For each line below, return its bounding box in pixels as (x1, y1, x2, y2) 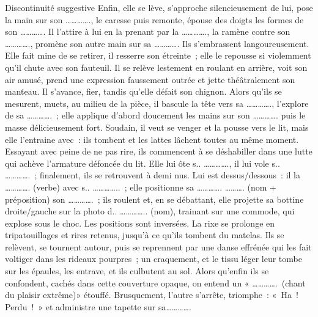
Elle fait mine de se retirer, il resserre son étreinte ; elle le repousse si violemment (5, 49, 311, 62)
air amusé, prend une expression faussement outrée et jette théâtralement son (5, 73, 295, 86)
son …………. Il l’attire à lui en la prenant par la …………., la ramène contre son (5, 25, 290, 38)
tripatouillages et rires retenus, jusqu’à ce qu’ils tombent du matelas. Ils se (5, 228, 284, 241)
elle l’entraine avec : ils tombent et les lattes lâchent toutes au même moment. (5, 133, 299, 145)
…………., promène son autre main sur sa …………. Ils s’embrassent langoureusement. (5, 37, 309, 49)
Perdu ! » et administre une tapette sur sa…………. (5, 300, 191, 313)
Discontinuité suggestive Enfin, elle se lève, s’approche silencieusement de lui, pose (5, 1, 313, 13)
